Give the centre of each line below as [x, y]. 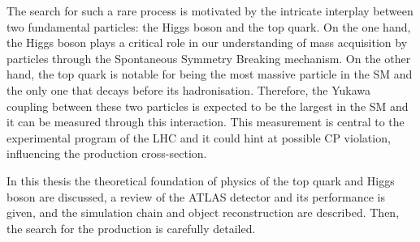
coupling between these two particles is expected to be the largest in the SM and [208, 106]
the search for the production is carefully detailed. [131, 228]
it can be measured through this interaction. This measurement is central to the [206, 122]
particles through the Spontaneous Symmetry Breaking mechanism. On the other [209, 58]
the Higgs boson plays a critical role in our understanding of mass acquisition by [207, 42]
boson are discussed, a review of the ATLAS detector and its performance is [196, 196]
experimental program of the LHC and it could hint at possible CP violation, [199, 137]
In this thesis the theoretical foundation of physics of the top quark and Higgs [201, 180]
